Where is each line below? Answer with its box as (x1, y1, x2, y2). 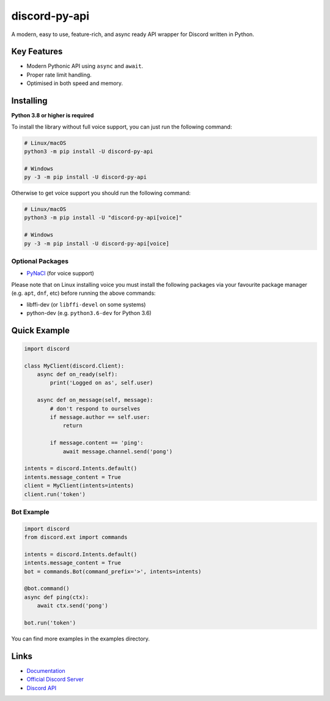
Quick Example (11, 325, 70, 336)
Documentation (26, 667, 65, 674)
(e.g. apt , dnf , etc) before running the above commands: (11, 289, 156, 297)
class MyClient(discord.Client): (24, 362, 125, 369)
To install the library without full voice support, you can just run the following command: (11, 123, 232, 130)
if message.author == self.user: (50, 414, 150, 421)
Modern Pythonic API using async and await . (26, 62, 144, 70)
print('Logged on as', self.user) (50, 379, 153, 387)
